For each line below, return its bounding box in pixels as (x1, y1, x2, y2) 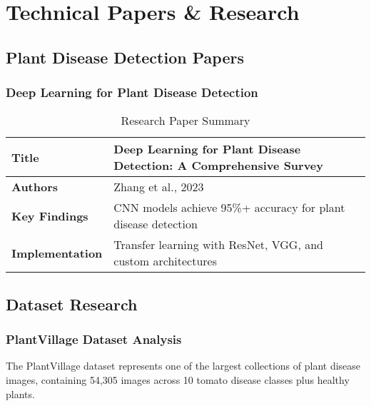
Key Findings (11, 207, 88, 224)
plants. (6, 386, 35, 401)
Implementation (11, 244, 103, 261)
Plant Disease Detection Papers (6, 46, 244, 68)
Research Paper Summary (121, 112, 250, 129)
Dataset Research (6, 293, 138, 315)
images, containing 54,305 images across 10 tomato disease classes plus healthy (6, 372, 350, 387)
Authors (11, 178, 59, 196)
